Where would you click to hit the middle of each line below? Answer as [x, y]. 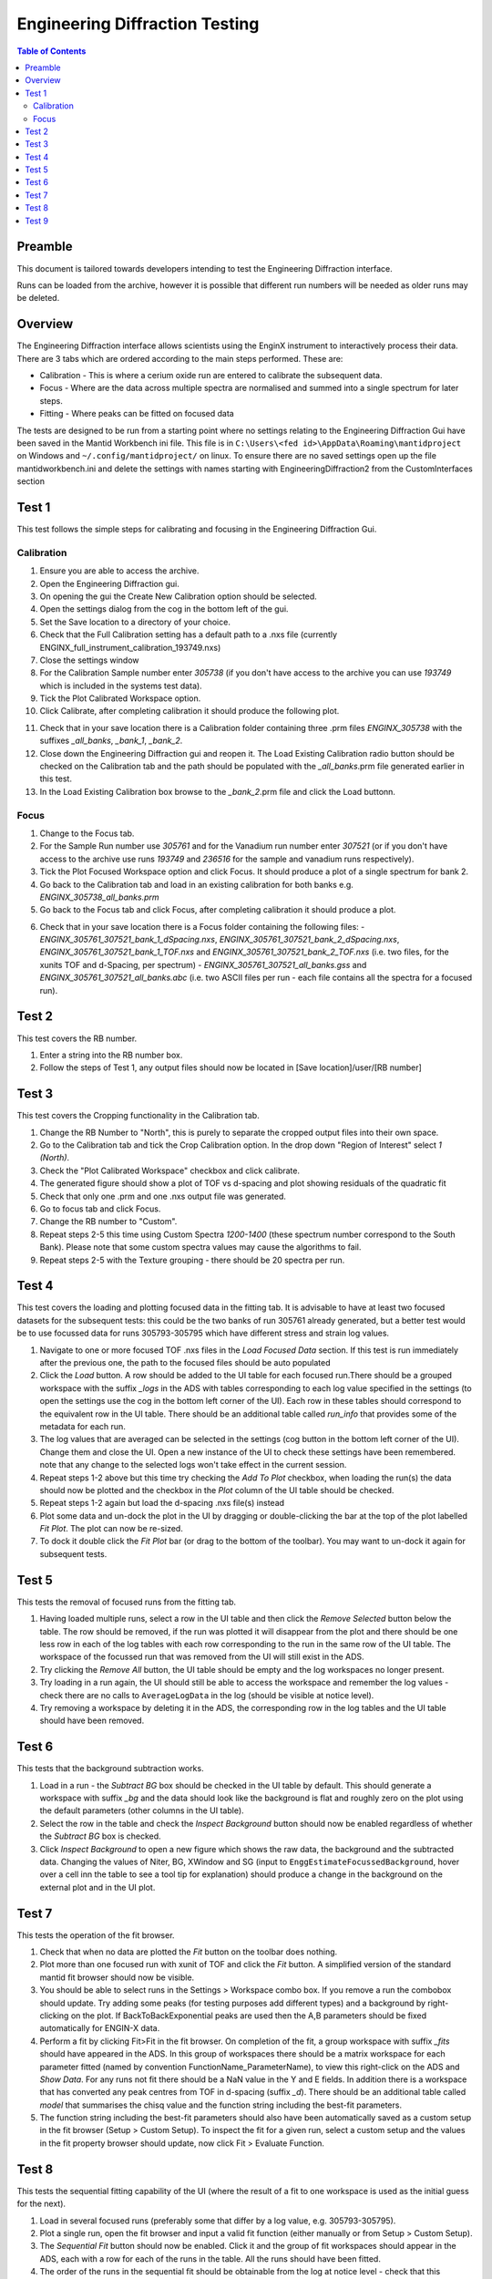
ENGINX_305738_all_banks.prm [99, 897]
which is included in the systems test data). [121, 686]
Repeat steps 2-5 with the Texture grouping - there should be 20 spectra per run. [192, 1260]
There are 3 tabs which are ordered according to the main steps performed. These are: [180, 358]
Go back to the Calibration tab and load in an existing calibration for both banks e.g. [197, 884]
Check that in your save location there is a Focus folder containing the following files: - [202, 926]
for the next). [41, 2204]
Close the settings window [90, 660]
